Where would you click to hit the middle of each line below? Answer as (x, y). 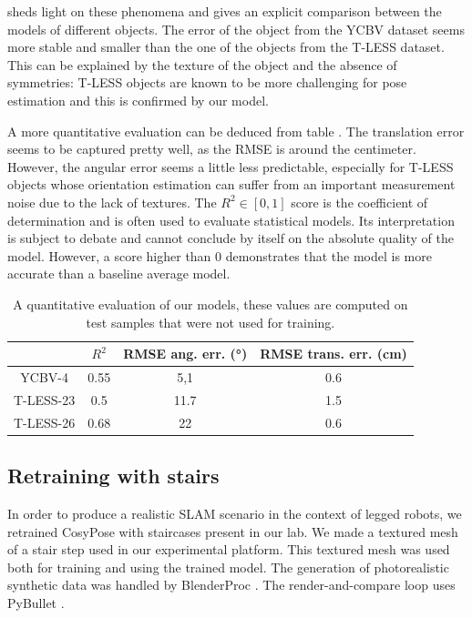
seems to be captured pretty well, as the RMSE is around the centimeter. (212, 149)
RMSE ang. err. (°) (185, 354)
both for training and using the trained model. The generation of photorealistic (228, 567)
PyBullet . (36, 602)
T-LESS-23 (45, 399)
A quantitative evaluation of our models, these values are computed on (210, 304)
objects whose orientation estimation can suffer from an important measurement (231, 184)
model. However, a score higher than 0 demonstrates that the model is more (220, 255)
